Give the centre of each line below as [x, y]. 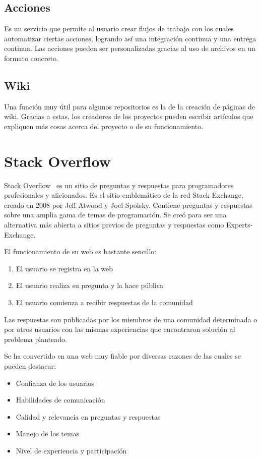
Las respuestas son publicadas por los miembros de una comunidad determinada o [131, 319]
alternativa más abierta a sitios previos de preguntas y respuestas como [114, 225]
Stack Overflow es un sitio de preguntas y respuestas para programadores [119, 185]
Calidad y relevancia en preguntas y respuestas [88, 416]
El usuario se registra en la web [64, 268]
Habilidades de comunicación [60, 400]
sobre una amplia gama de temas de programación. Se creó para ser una [115, 215]
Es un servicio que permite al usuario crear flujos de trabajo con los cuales [119, 28]
